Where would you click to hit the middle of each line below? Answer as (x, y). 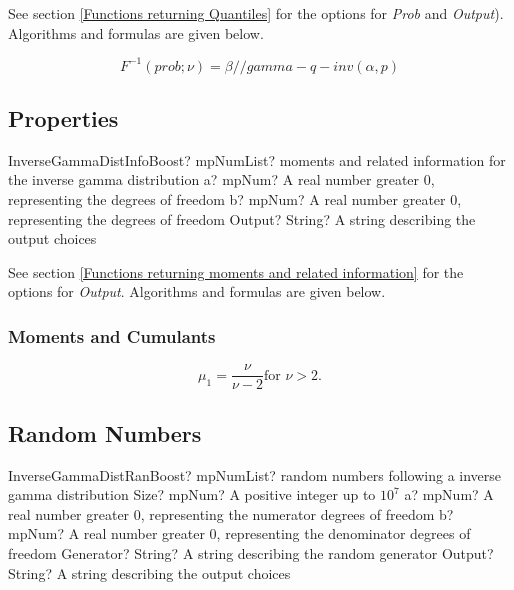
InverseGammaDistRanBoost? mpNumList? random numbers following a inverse (255, 474)
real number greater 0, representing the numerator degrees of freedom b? (231, 513)
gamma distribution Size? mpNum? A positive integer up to (192, 494)
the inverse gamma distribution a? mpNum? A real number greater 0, (221, 179)
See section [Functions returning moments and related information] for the (236, 271)
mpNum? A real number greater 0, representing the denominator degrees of (239, 533)
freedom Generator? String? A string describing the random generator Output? (251, 552)
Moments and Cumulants (112, 335)
